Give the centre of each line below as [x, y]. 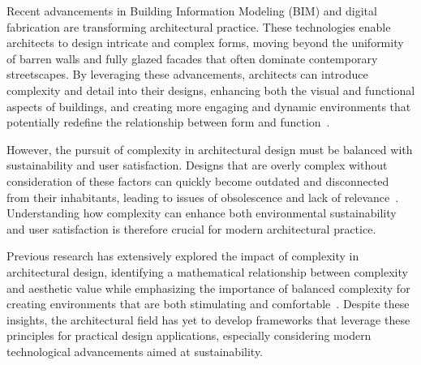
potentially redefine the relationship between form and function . [168, 122]
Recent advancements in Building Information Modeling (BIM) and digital [192, 11]
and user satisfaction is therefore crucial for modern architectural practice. [191, 228]
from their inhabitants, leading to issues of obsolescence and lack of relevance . [203, 197]
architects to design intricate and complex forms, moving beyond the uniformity [205, 43]
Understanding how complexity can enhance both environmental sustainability [202, 213]
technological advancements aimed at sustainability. [135, 351]
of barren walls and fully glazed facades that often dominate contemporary [192, 58]
